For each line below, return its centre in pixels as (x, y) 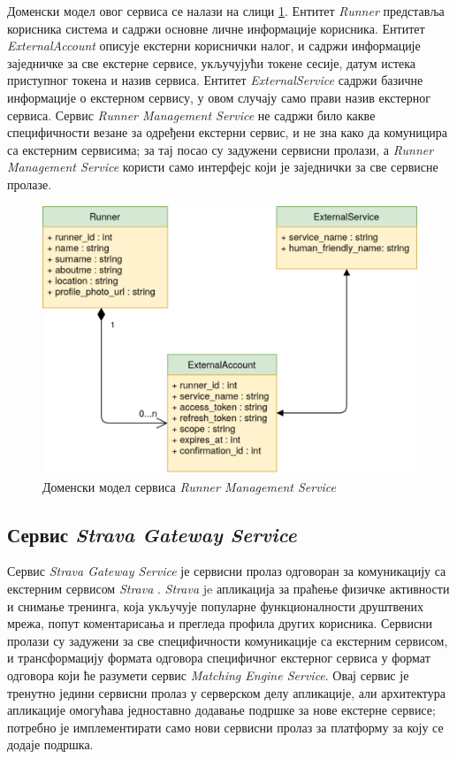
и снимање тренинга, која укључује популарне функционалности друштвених (216, 606)
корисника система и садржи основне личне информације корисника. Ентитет (216, 28)
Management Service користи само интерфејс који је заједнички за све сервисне (223, 167)
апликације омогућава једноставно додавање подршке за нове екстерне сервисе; (221, 710)
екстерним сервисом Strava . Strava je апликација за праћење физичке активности (228, 589)
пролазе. (30, 184)
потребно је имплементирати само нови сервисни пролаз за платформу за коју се (225, 727)
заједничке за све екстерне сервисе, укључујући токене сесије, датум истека (212, 62)
